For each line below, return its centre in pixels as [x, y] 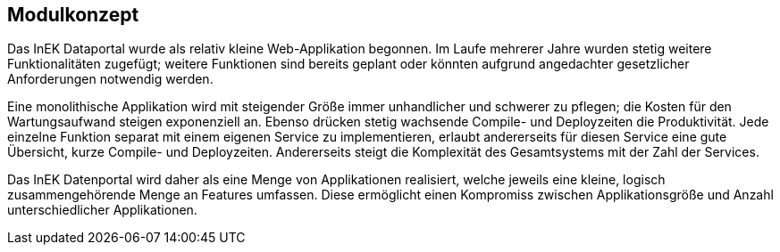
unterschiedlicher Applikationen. [102, 210]
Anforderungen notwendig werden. [110, 79]
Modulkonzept [73, 15]
